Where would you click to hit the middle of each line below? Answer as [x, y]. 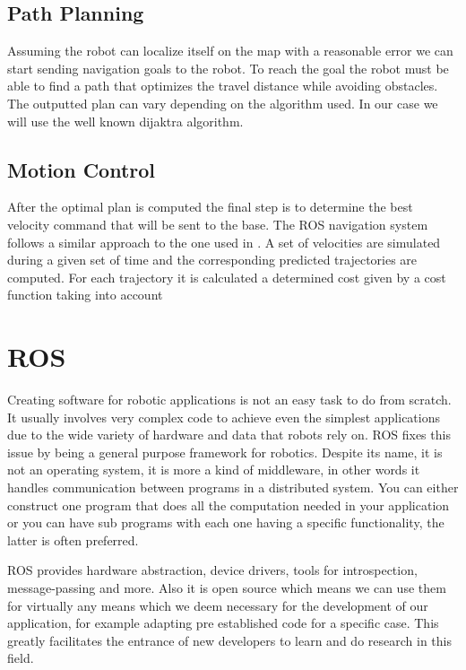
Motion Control [82, 169]
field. [21, 658]
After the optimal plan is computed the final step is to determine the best [210, 207]
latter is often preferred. [73, 539]
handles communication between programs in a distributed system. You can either [233, 487]
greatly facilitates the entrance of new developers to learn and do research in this [229, 640]
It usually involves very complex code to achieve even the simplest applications [224, 417]
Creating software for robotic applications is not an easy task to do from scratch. [229, 400]
